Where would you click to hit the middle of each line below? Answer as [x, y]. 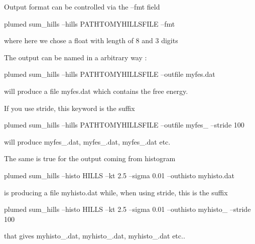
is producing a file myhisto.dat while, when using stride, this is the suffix [116, 192]
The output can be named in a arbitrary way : [76, 57]
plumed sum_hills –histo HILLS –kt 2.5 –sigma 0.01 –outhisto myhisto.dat [119, 175]
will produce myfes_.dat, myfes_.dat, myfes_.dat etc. [87, 141]
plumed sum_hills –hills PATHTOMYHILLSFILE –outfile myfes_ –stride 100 [124, 125]
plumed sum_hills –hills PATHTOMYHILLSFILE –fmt [90, 23]
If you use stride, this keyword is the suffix [70, 108]
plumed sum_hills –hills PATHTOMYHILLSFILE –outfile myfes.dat [110, 74]
